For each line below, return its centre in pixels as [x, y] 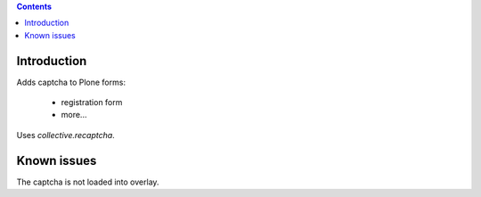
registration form [92, 103]
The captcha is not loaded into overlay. [88, 182]
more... [74, 115]
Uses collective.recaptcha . [65, 135]
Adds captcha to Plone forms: [71, 82]
